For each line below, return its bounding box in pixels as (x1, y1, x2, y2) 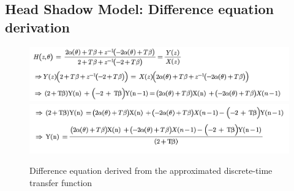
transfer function (29, 176, 92, 189)
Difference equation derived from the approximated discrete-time (29, 164, 273, 177)
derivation (5, 17, 70, 36)
